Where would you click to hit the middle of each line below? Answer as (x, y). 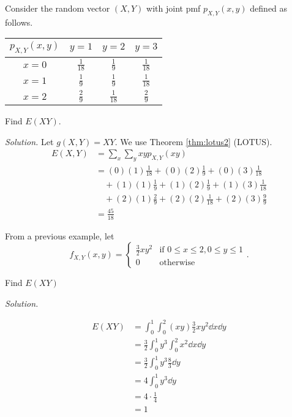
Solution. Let (29, 141)
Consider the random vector (58, 8)
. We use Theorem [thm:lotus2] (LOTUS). (193, 141)
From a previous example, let (60, 235)
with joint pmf (174, 8)
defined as (269, 8)
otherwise (177, 263)
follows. (19, 22)
